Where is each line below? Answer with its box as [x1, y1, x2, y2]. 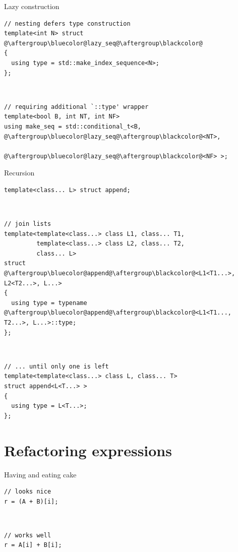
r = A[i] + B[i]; [4, 541, 62, 549]
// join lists [4, 220, 51, 228]
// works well [4, 531, 51, 539]
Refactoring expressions [4, 440, 172, 460]
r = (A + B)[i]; [4, 498, 58, 505]
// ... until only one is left [4, 362, 109, 370]
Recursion [4, 167, 35, 178]
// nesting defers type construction [4, 20, 131, 27]
